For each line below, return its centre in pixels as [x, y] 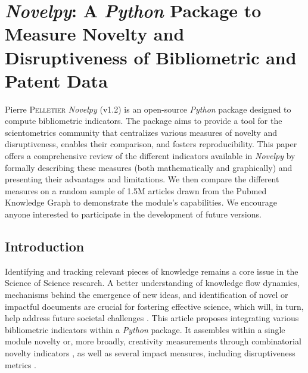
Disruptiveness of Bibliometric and [151, 57]
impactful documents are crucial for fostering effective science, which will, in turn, [154, 306]
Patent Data [56, 80]
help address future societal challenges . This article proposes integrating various [152, 318]
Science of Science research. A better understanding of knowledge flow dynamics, [152, 283]
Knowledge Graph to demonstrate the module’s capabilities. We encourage [141, 202]
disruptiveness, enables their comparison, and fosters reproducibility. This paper [151, 144]
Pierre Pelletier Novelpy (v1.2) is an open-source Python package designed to [148, 109]
